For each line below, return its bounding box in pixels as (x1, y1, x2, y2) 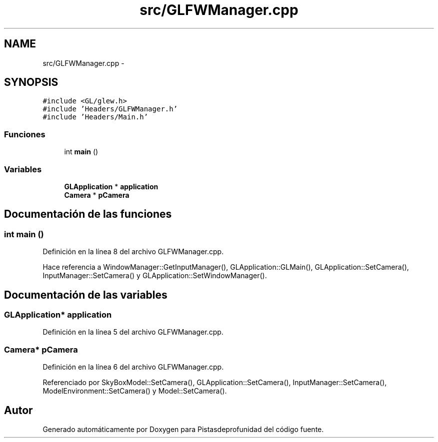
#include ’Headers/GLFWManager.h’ (42, 105, 178, 113)
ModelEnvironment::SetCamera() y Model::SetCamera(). (42, 387, 227, 396)
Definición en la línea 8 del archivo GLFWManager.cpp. (42, 247, 224, 256)
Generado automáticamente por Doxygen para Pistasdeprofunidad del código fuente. (42, 425, 324, 434)
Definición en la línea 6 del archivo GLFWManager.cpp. (42, 363, 224, 372)
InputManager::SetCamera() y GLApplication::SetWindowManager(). (42, 271, 267, 280)
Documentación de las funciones (4, 208, 172, 221)
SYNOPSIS (4, 76, 58, 89)
